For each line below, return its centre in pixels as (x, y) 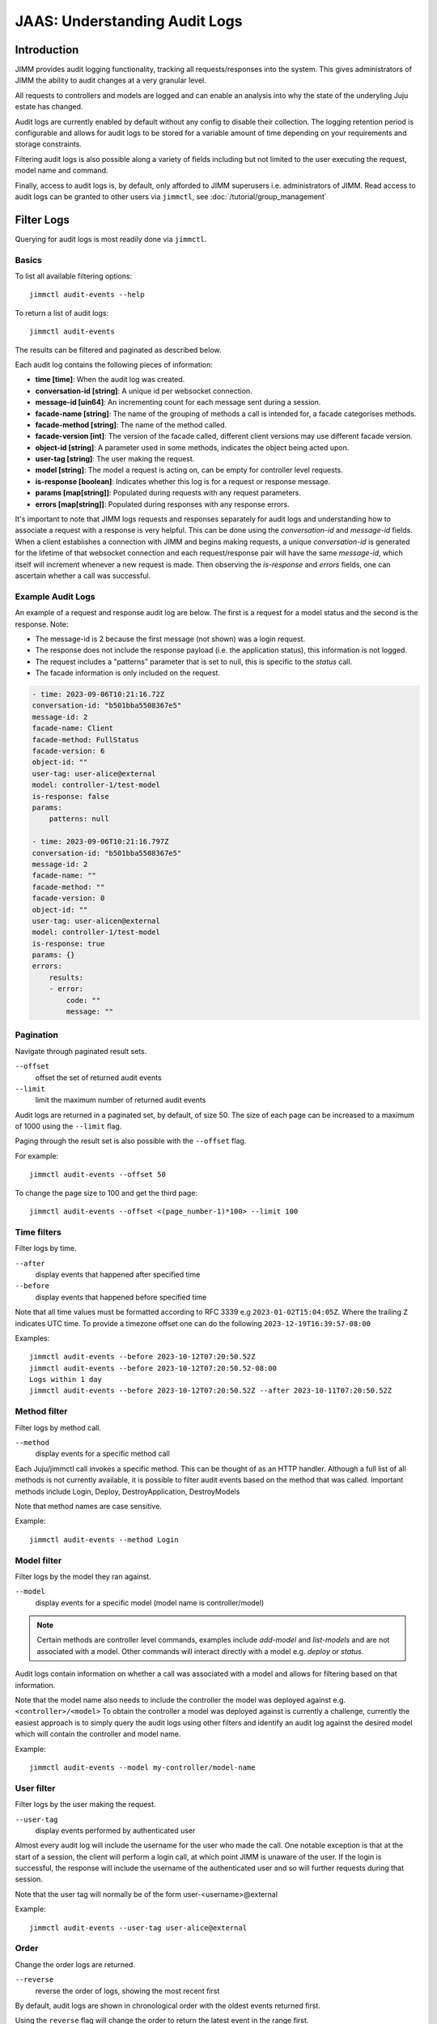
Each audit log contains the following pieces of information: (114, 364)
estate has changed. (49, 107)
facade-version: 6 (68, 751)
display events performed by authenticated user (115, 1831)
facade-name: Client (72, 728)
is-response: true (68, 944)
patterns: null (79, 819)
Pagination (36, 1035)
